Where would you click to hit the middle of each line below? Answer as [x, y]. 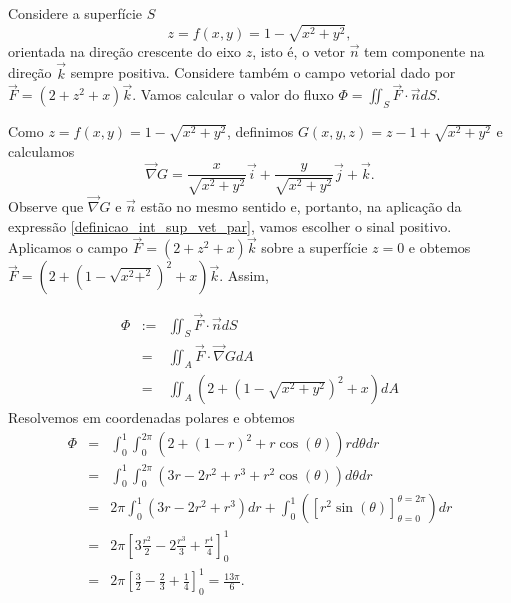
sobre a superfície [314, 247]
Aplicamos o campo [68, 247]
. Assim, [244, 275]
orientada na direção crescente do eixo [125, 50]
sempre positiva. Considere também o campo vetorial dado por [263, 72]
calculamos [41, 150]
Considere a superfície [75, 13]
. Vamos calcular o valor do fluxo [233, 94]
